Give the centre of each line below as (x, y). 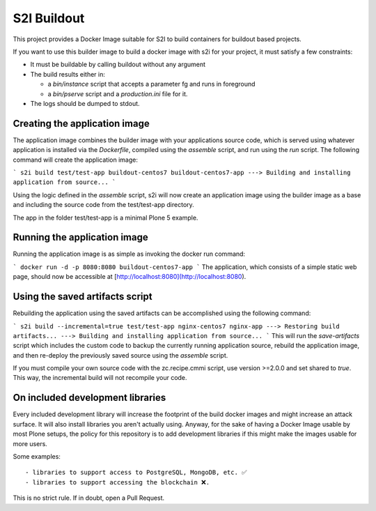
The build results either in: (68, 74)
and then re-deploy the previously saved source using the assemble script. (120, 355)
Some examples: (37, 456)
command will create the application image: (76, 160)
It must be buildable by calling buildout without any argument (118, 64)
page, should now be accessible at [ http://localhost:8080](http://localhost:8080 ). (130, 277)
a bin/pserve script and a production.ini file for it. (118, 93)
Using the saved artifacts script (83, 297)
